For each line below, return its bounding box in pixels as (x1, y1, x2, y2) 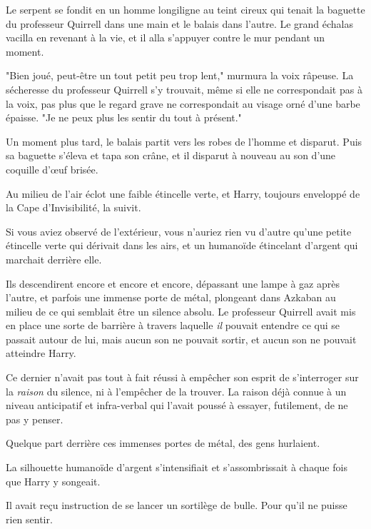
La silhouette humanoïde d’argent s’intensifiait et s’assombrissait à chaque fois (6, 460, 347, 475)
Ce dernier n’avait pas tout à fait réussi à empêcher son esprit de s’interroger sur (6, 370, 359, 385)
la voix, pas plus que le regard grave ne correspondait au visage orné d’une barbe (6, 96, 360, 111)
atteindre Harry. (6, 346, 76, 361)
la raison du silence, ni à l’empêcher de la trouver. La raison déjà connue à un (6, 383, 347, 398)
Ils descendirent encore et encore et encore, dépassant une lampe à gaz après (6, 276, 340, 291)
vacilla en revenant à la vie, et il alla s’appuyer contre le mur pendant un (6, 30, 325, 45)
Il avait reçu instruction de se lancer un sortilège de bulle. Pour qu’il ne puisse (6, 498, 347, 513)
